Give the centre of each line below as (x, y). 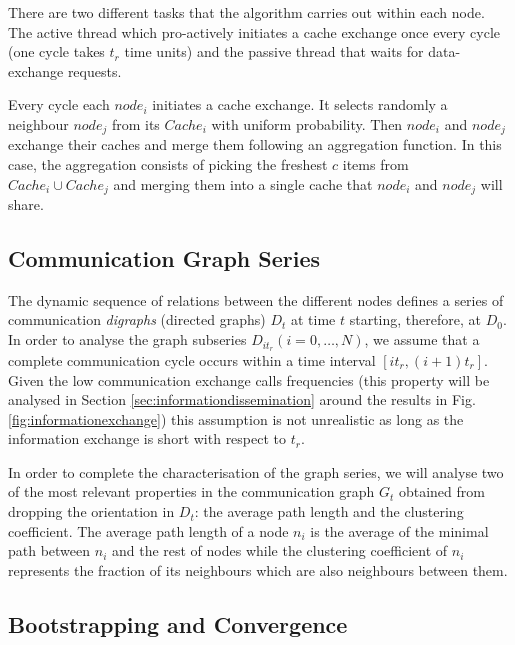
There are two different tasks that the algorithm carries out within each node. (246, 12)
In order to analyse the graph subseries (127, 339)
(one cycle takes (56, 51)
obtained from (441, 491)
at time (313, 319)
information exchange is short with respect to (147, 438)
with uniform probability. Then (307, 123)
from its (135, 123)
